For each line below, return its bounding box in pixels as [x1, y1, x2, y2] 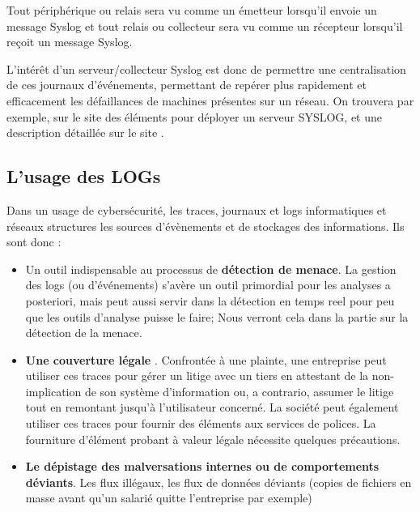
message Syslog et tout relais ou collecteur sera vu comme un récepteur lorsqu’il [6, 17, 403, 34]
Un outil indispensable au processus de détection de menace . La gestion [25, 260, 397, 277]
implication [25, 382, 82, 399]
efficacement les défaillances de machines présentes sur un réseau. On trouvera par [6, 92, 414, 109]
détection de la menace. [25, 324, 142, 341]
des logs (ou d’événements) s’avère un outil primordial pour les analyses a [25, 276, 391, 293]
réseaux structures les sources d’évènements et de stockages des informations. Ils [6, 217, 405, 234]
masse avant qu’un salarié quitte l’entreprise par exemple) [25, 489, 312, 506]
